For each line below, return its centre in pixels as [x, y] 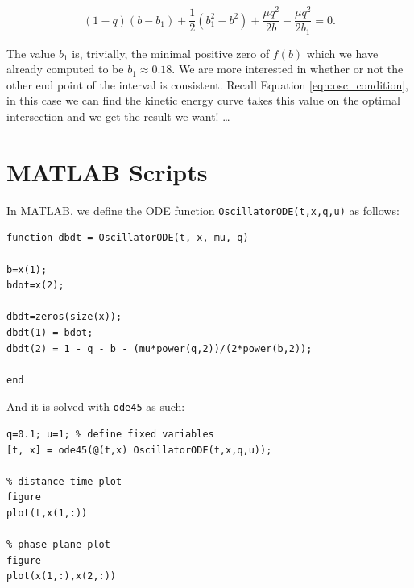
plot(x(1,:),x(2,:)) [62, 576]
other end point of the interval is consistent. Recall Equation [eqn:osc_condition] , [207, 84]
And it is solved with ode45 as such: [96, 406]
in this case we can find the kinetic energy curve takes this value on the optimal [203, 100]
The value [31, 53]
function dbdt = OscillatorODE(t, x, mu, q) [128, 238]
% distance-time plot [64, 481]
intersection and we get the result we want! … [118, 116]
